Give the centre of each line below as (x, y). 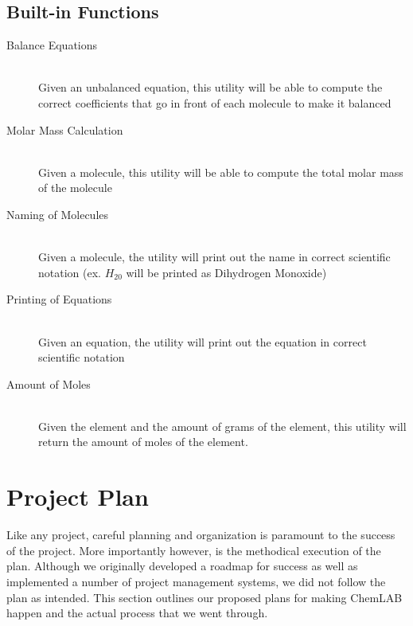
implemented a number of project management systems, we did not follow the (196, 581)
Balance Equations (52, 45)
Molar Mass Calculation (65, 129)
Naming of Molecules (58, 214)
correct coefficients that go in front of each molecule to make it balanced (215, 102)
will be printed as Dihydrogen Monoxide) (226, 272)
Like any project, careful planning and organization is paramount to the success (201, 535)
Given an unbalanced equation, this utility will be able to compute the (210, 87)
